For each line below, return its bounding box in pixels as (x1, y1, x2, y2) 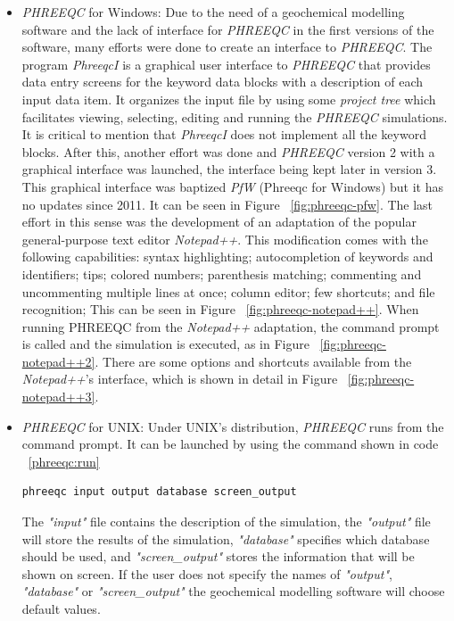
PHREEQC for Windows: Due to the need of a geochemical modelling (21, 3, 405, 21)
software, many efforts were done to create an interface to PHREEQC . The (21, 37, 433, 56)
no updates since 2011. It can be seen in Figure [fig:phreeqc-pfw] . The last (21, 195, 433, 213)
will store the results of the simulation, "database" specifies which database (21, 529, 430, 548)
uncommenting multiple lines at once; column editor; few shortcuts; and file (21, 282, 435, 301)
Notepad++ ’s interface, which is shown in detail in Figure (21, 369, 338, 388)
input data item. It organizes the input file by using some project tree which (21, 89, 436, 108)
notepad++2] (21, 352, 95, 370)
